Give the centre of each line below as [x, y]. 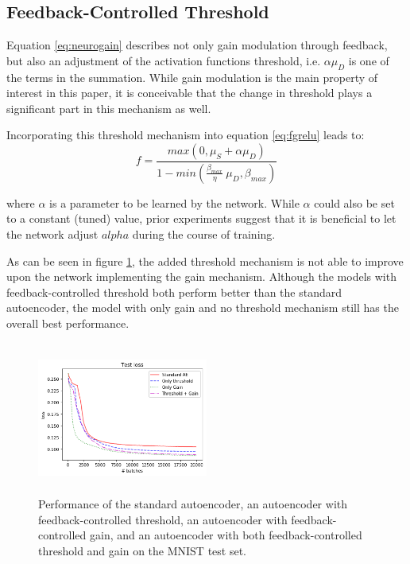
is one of [369, 60]
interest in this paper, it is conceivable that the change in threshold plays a [190, 93]
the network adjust [52, 234]
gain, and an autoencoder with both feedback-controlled [226, 535]
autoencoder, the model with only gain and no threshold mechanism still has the [203, 307]
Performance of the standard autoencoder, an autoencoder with [193, 504]
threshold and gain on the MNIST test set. [142, 550]
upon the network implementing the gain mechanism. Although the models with [201, 276]
